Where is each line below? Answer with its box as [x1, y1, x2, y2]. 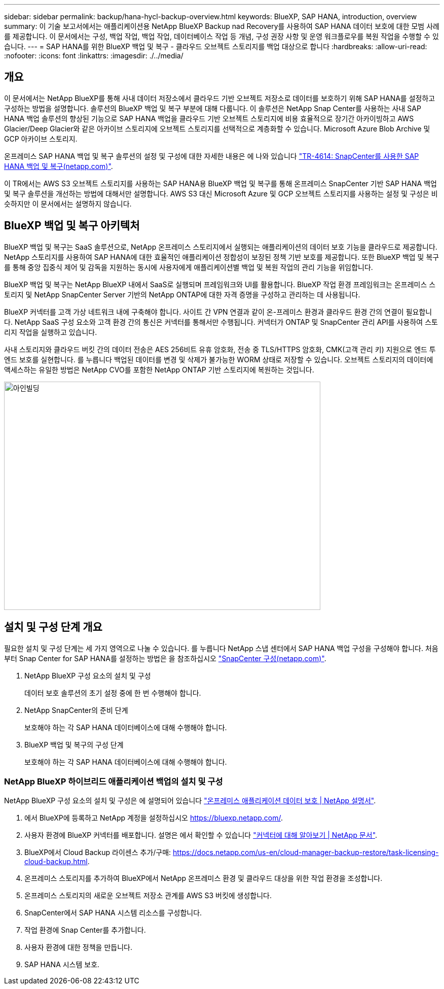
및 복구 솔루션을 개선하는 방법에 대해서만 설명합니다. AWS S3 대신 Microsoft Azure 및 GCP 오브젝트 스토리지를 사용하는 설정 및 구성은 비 [4, 189, 438, 198]
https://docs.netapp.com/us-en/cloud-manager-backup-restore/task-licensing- [173, 848, 439, 857]
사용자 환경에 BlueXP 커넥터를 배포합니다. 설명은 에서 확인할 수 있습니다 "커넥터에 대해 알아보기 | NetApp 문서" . [24, 831, 378, 840]
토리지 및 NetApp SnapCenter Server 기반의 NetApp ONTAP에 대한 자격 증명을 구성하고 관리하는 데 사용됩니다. [4, 290, 360, 299]
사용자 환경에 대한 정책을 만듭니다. [24, 943, 132, 952]
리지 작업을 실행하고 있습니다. [4, 327, 97, 336]
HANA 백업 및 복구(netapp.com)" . [4, 161, 113, 170]
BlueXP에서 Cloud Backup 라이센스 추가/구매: [24, 848, 171, 857]
